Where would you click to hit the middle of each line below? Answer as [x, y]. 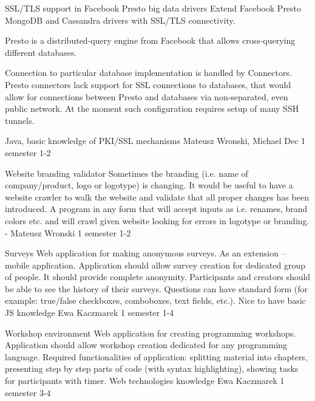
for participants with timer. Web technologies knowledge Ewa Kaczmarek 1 [145, 381]
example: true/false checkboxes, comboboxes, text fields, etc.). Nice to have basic [155, 300]
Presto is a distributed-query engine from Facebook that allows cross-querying [150, 40]
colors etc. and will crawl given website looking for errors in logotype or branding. [157, 220]
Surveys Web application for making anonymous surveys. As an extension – [145, 253]
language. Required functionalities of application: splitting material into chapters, [156, 356]
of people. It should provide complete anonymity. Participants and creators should [158, 277]
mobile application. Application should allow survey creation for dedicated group [155, 265]
